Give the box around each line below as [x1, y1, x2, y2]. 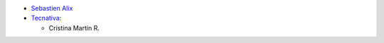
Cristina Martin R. [48, 23, 100, 32]
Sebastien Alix [31, 4, 73, 12]
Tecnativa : [31, 14, 62, 23]
